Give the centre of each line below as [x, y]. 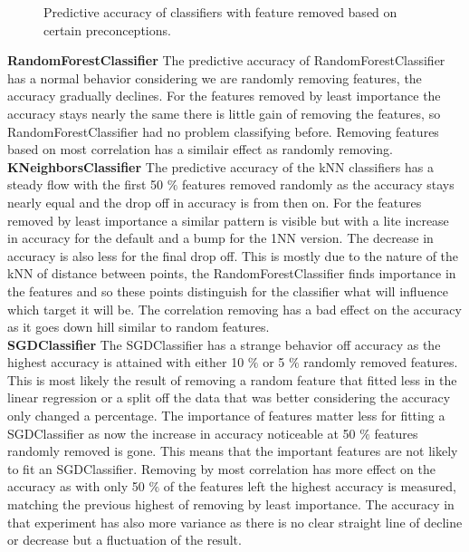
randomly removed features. [381, 362]
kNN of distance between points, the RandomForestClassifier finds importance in [232, 273]
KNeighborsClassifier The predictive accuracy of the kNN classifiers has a [220, 166]
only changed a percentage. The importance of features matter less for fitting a [226, 416]
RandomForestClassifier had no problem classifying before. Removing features [223, 131]
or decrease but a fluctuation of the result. [124, 540]
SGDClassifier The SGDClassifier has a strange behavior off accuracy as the [224, 344]
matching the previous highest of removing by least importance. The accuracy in [231, 504]
